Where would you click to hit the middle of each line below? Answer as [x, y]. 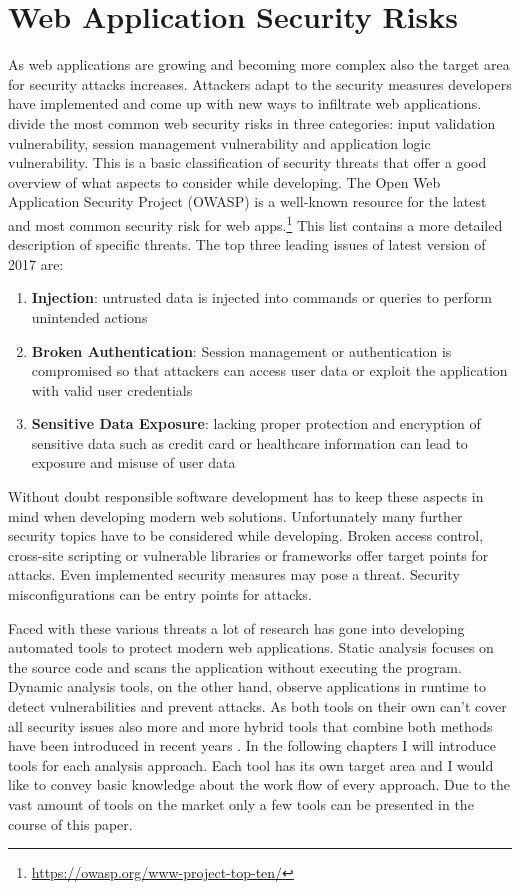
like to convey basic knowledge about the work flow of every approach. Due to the [259, 784]
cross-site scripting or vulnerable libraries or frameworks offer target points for [248, 554]
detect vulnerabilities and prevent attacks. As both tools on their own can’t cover [257, 706]
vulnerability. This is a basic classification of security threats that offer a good [247, 162]
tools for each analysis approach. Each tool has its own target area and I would [251, 764]
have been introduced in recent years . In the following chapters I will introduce [252, 745]
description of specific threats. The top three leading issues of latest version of [247, 244]
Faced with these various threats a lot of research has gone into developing [236, 627]
